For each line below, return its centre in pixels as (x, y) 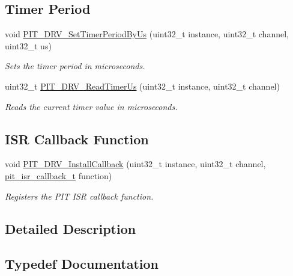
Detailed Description (71, 228)
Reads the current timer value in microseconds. (91, 106)
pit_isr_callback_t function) (59, 175)
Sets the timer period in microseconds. (75, 66)
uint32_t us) (28, 45)
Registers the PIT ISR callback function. (79, 196)
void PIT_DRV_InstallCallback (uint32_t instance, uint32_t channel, (135, 164)
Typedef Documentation (82, 264)
